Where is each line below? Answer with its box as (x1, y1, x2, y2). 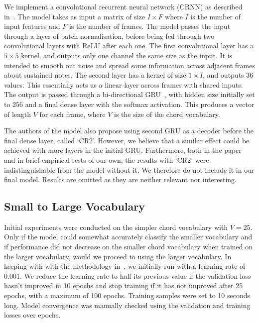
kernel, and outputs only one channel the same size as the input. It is (21, 50, 233, 60)
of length (4, 108, 31, 119)
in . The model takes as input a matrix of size (4, 11, 145, 21)
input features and (4, 21, 60, 31)
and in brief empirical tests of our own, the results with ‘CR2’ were (4, 154, 209, 165)
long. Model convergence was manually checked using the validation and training (4, 300, 251, 310)
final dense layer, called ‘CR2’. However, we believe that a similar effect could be (4, 135, 250, 145)
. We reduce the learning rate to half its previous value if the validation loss (19, 270, 251, 281)
